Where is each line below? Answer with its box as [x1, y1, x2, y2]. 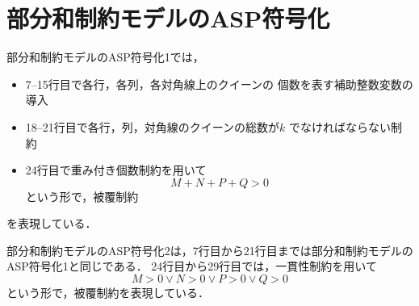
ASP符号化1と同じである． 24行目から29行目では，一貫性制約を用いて [6, 258, 377, 275]
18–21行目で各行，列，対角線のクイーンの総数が [25, 118, 280, 135]
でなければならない [289, 118, 392, 135]
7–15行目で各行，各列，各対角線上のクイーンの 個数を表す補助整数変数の [25, 75, 413, 92]
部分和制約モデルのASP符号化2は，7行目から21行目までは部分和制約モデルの [6, 241, 413, 258]
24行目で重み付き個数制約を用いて [25, 161, 207, 178]
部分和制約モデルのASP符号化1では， [6, 48, 204, 65]
